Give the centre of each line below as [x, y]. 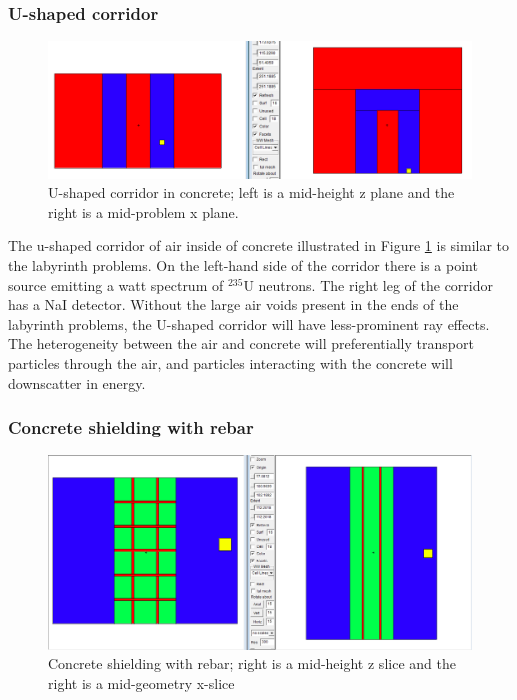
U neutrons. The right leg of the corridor [368, 284]
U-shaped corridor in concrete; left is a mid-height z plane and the [251, 192]
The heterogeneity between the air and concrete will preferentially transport [241, 343]
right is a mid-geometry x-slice [141, 682]
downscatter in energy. [77, 382]
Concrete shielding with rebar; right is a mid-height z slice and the [252, 663]
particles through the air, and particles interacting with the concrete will [230, 363]
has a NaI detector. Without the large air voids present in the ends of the [233, 304]
